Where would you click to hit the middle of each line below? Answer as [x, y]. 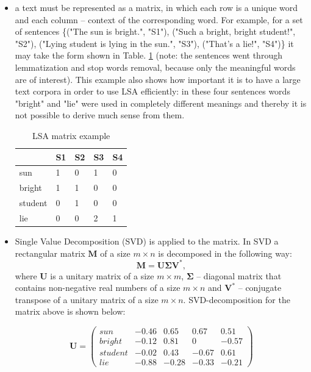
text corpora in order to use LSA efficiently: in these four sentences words [152, 91]
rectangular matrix [50, 253]
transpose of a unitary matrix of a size [87, 299]
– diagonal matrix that [239, 275]
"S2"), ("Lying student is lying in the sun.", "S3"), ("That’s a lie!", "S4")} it [154, 43]
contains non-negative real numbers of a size [98, 288]
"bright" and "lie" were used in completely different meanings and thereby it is [161, 103]
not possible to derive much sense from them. [100, 115]
